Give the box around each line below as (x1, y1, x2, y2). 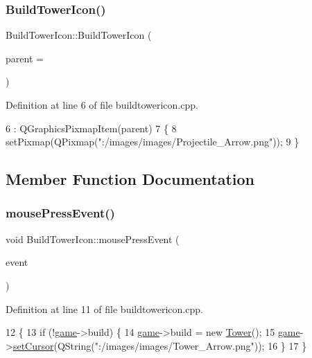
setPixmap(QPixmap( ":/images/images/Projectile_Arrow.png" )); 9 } (6, 134, 300, 149)
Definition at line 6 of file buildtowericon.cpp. (6, 98, 198, 111)
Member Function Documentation (6, 168, 255, 190)
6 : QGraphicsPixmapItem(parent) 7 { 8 (6, 120, 177, 135)
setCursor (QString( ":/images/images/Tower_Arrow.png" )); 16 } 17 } (12, 338, 307, 352)
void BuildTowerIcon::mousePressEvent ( (6, 231, 180, 246)
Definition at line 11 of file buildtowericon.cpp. (6, 301, 203, 316)
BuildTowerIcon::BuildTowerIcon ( (6, 28, 152, 42)
